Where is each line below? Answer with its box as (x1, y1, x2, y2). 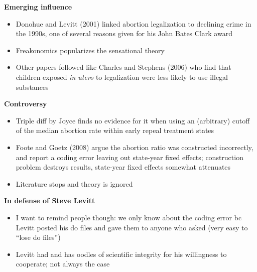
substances (16, 81, 49, 92)
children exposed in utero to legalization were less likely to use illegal (16, 71, 228, 82)
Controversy (4, 98, 47, 109)
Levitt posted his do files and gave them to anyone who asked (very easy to (16, 222, 248, 232)
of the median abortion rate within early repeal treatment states (16, 125, 214, 135)
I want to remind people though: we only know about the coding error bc (16, 212, 242, 222)
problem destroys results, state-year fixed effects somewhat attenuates (16, 162, 231, 172)
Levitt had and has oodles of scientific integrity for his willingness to (16, 248, 227, 259)
